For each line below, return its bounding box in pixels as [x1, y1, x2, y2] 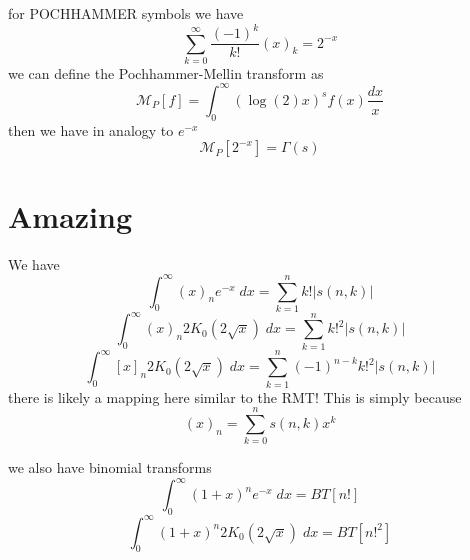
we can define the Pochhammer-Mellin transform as [8, 62, 324, 83]
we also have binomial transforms [8, 457, 212, 478]
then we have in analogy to [8, 119, 174, 140]
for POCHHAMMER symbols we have [8, 3, 244, 23]
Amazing [8, 195, 133, 236]
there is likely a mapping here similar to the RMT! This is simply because [8, 386, 462, 407]
